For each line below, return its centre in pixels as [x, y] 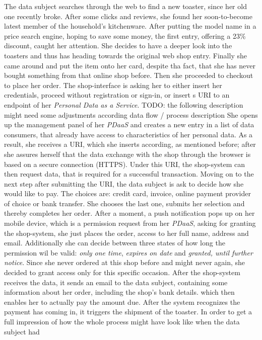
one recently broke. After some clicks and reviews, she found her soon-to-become [128, 16]
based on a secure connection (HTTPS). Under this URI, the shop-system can [125, 164]
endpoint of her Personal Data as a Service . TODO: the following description [124, 104]
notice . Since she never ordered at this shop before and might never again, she [125, 262]
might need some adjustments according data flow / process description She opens [131, 114]
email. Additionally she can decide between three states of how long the [115, 243]
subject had [22, 331]
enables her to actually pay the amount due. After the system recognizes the [122, 302]
